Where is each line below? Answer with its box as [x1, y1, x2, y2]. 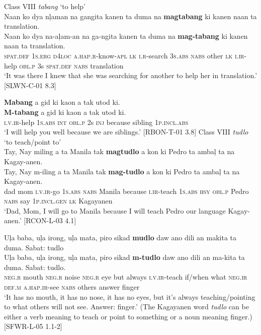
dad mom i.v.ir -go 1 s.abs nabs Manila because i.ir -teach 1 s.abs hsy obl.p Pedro [4, 185, 249, 196]
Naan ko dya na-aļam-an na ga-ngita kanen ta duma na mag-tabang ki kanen [4, 30, 248, 41]
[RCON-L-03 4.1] [24, 215, 76, 226]
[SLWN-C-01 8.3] [4, 80, 56, 90]
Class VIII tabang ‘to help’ [4, 1, 86, 11]
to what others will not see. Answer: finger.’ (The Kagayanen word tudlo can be [4, 301, 249, 312]
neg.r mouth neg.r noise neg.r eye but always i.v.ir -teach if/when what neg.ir [4, 272, 247, 282]
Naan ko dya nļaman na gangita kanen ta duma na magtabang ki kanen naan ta [4, 11, 257, 21]
